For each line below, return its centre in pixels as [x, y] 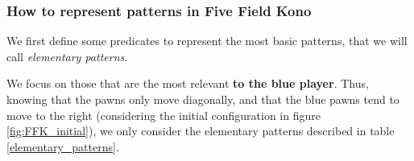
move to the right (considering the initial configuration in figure [164, 115]
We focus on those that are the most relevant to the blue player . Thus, [188, 83]
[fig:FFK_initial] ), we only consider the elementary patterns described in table [201, 131]
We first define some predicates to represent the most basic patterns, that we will [207, 41]
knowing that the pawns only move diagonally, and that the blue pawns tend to [203, 99]
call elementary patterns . [67, 56]
